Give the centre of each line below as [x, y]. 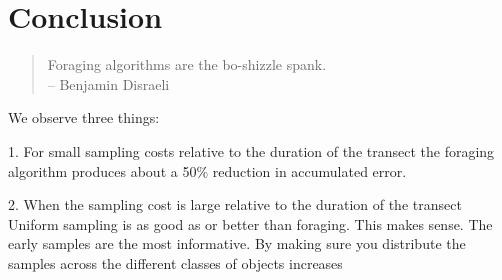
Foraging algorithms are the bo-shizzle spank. [187, 64]
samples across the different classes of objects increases [175, 262]
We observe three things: [84, 117]
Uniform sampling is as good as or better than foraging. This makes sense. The [250, 223]
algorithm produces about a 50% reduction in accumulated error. [207, 170]
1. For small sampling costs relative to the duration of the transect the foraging [251, 150]
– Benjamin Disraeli [108, 83]
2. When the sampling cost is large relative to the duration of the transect [235, 204]
